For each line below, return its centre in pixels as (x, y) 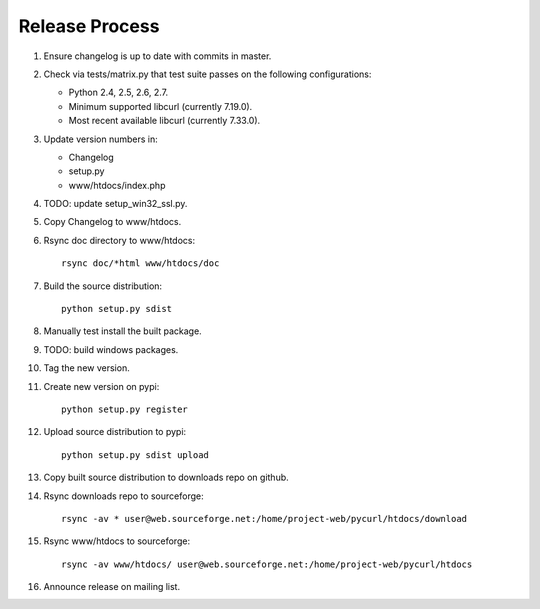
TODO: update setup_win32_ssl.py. (115, 204)
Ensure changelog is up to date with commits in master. (157, 56)
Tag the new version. (86, 368)
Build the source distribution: (103, 286)
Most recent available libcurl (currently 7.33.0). (164, 121)
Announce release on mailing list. (111, 587)
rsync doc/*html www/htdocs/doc (140, 263)
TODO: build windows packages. (111, 349)
